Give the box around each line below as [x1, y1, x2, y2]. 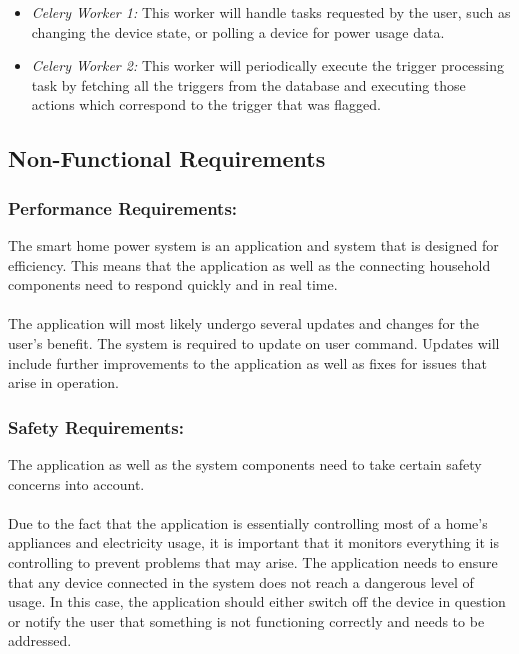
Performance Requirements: [8, 195, 238, 220]
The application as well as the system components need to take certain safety [8, 453, 482, 474]
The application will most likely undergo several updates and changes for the [8, 313, 479, 334]
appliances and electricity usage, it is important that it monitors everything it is [8, 532, 499, 553]
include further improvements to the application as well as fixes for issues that [8, 352, 488, 373]
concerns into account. [8, 473, 145, 494]
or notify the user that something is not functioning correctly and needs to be [8, 610, 485, 631]
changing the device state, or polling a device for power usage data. [31, 21, 445, 42]
